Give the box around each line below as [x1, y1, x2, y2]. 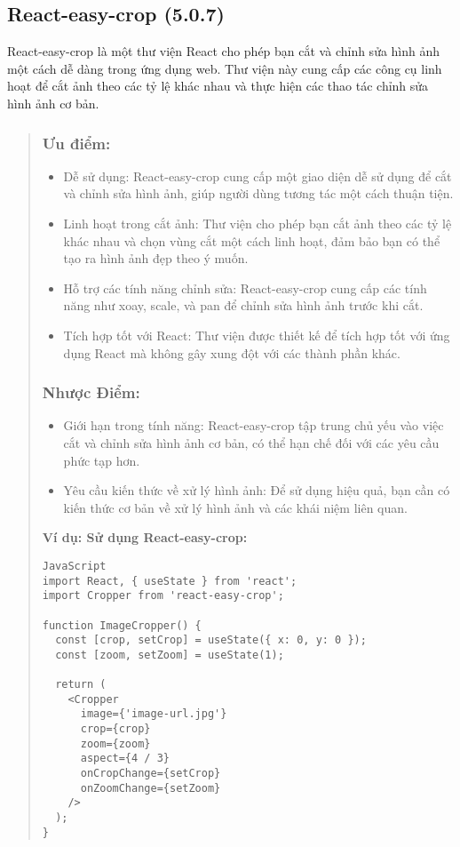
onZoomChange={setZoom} [80, 781, 221, 795]
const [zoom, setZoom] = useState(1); [55, 648, 284, 661]
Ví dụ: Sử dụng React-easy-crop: [42, 528, 248, 547]
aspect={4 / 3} [80, 752, 170, 765]
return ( [55, 678, 107, 691]
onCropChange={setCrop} [80, 767, 221, 780]
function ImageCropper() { [42, 619, 202, 632]
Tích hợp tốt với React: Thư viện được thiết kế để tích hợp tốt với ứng [63, 325, 450, 344]
